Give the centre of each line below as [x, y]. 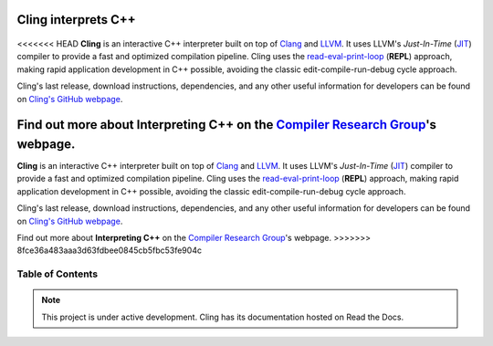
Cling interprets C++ [76, 20]
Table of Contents [58, 274]
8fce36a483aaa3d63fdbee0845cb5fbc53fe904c [110, 250]
